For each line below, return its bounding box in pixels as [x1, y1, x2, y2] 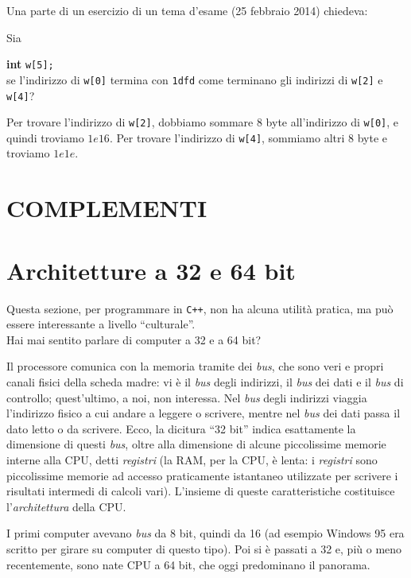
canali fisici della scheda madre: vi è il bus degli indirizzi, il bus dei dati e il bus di [6, 374, 404, 390]
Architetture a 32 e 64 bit [6, 254, 296, 286]
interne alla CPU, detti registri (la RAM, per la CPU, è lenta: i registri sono [6, 451, 378, 467]
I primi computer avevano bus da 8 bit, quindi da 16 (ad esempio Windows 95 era [6, 525, 405, 541]
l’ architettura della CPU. [6, 498, 126, 514]
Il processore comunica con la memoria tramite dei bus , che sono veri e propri [6, 358, 384, 374]
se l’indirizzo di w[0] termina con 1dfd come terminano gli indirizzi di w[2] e [6, 71, 383, 87]
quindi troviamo [6, 129, 84, 145]
